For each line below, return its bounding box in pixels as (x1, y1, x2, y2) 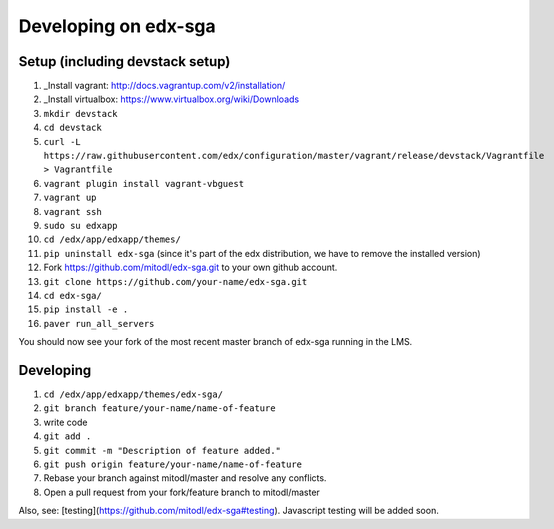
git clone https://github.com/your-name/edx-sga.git (43, 276, 308, 287)
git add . (43, 431, 92, 442)
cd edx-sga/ (43, 290, 102, 301)
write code (43, 416, 88, 428)
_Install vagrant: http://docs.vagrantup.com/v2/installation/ (43, 80, 286, 92)
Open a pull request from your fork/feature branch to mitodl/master (43, 486, 320, 498)
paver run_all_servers (43, 318, 155, 329)
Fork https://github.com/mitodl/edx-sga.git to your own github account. (43, 261, 338, 274)
